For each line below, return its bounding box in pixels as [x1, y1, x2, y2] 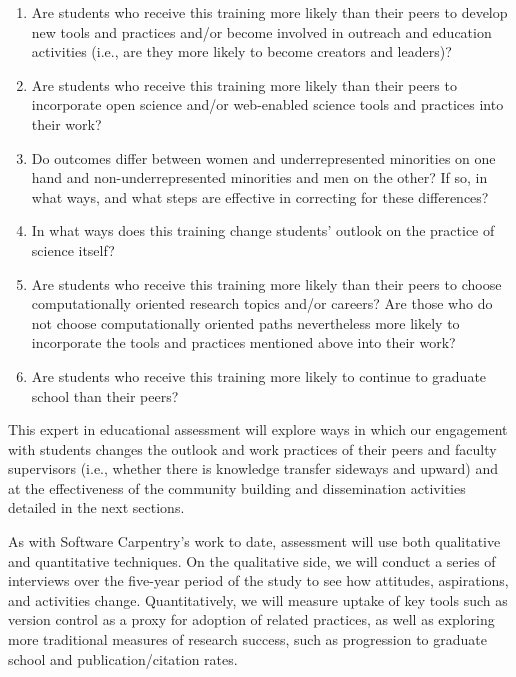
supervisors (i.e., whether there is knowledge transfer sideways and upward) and [8, 458, 499, 479]
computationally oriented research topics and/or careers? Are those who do [31, 293, 493, 314]
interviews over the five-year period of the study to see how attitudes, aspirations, [8, 570, 509, 591]
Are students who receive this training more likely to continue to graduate [31, 365, 487, 386]
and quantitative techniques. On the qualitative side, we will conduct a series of [8, 550, 496, 571]
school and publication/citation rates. [8, 648, 238, 669]
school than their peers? [31, 385, 179, 406]
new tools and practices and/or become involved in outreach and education [31, 21, 492, 42]
